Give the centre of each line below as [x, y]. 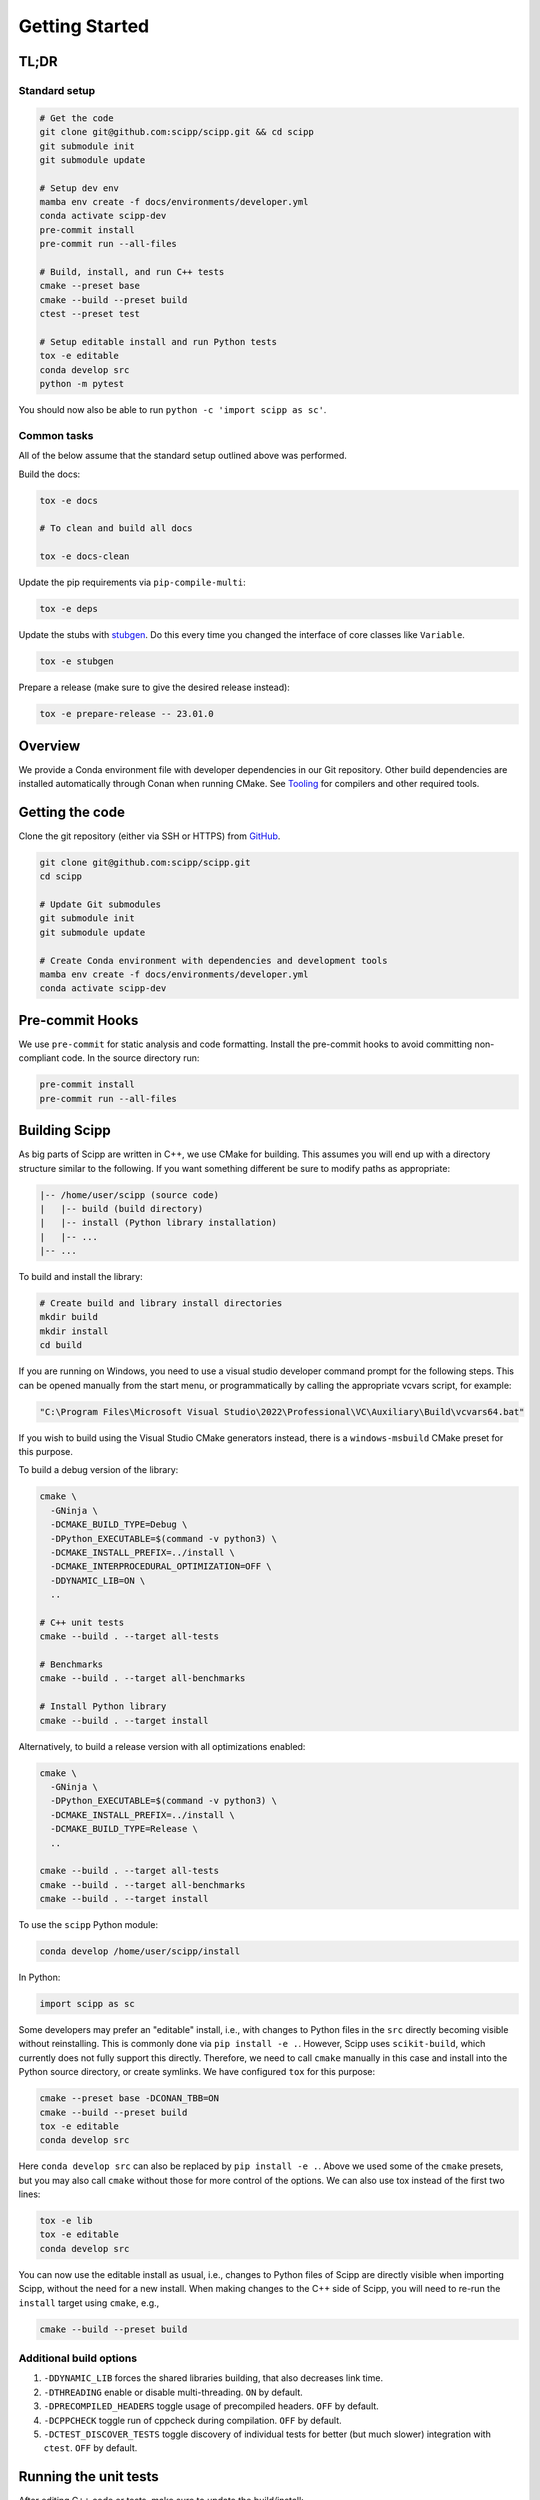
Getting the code [71, 811]
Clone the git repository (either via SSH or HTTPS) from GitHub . [149, 836]
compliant [39, 1058]
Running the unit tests [88, 2476]
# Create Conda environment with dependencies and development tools [213, 960]
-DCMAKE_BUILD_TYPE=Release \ [124, 1829]
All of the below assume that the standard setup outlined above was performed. [182, 456]
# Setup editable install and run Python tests [158, 341]
